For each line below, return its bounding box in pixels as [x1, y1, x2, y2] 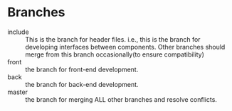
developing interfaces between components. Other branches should [25, 42, 226, 51]
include [7, 28, 30, 36]
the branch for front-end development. [25, 65, 139, 74]
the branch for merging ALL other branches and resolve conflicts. [25, 95, 217, 103]
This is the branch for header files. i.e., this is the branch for [25, 35, 201, 43]
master [7, 88, 28, 96]
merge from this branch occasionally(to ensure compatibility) [25, 50, 205, 59]
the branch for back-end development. [25, 80, 139, 88]
